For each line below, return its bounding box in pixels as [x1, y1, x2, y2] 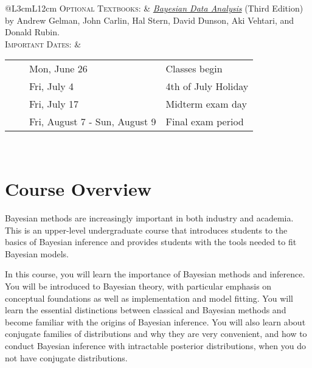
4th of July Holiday [165, 79, 249, 94]
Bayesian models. [5, 247, 69, 260]
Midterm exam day [165, 97, 247, 111]
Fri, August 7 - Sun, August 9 [29, 114, 156, 129]
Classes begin [165, 61, 223, 76]
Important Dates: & [5, 37, 81, 50]
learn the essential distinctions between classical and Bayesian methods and [5, 304, 286, 316]
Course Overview [5, 176, 151, 201]
